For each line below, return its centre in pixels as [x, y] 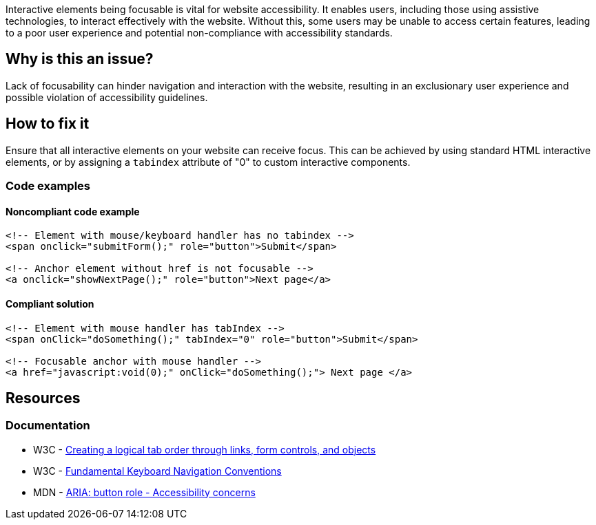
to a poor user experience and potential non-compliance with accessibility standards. [199, 33]
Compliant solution [50, 303]
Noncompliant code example [73, 211]
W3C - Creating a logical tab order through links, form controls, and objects [205, 449]
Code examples [48, 186]
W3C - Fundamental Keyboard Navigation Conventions [157, 471]
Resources [43, 398]
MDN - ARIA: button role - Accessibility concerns [144, 492]
